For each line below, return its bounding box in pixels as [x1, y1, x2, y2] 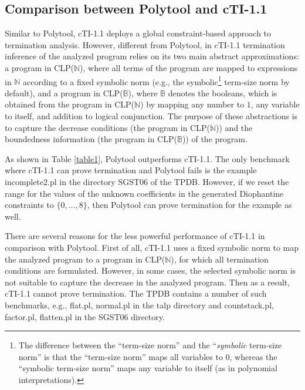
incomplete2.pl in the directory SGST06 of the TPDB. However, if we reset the [5, 175, 289, 187]
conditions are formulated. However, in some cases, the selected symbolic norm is [5, 264, 296, 277]
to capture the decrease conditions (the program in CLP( [5, 121, 210, 133]
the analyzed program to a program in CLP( [5, 253, 165, 265]
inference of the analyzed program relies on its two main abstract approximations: [5, 50, 299, 62]
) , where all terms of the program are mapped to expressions [80, 61, 298, 73]
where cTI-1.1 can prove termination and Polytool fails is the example [5, 164, 257, 176]
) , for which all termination [171, 253, 269, 265]
